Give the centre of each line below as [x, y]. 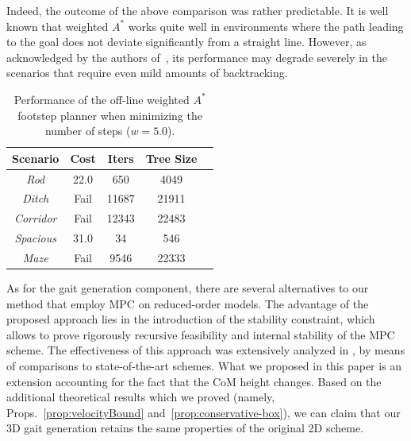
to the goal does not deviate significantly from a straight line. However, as [186, 42]
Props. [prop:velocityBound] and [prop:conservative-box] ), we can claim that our [204, 412]
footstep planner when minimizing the [110, 115]
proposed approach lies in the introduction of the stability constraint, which [191, 319]
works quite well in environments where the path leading [266, 26]
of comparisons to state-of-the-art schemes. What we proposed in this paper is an [204, 366]
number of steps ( [88, 131]
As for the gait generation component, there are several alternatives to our [188, 288]
